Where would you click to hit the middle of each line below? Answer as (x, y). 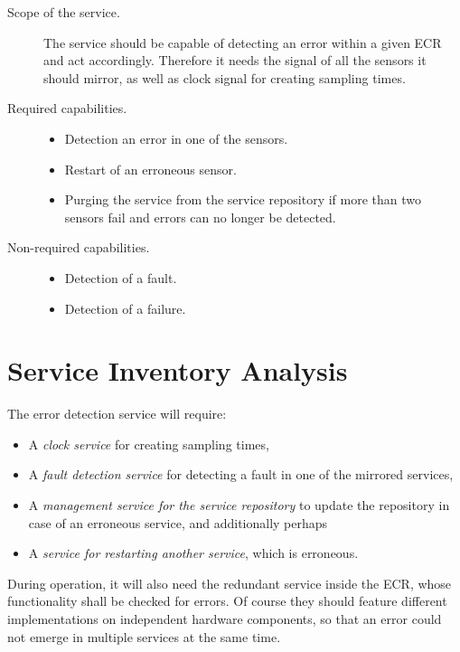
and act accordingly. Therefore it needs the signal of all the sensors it (235, 60)
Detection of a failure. (125, 308)
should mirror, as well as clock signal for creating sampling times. (225, 77)
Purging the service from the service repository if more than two (243, 199)
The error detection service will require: (117, 414)
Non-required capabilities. (79, 247)
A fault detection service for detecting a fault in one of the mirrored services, (241, 474)
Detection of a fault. (121, 277)
